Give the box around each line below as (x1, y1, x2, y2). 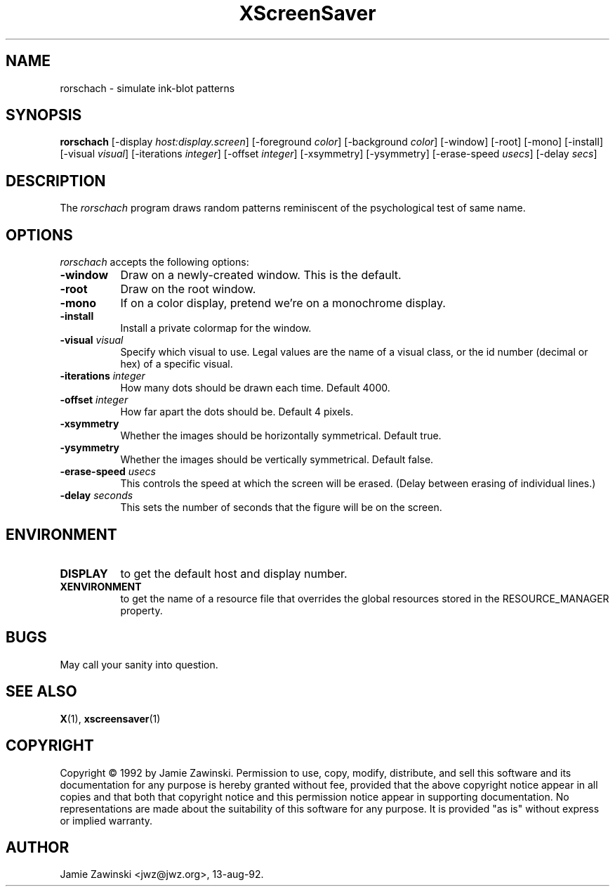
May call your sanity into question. (60, 658, 218, 671)
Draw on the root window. (120, 282, 256, 297)
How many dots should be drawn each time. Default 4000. (120, 382, 390, 394)
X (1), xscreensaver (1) (60, 712, 161, 725)
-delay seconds (60, 489, 133, 502)
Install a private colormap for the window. (120, 322, 312, 335)
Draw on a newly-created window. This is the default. (120, 268, 402, 283)
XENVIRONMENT (60, 580, 142, 593)
